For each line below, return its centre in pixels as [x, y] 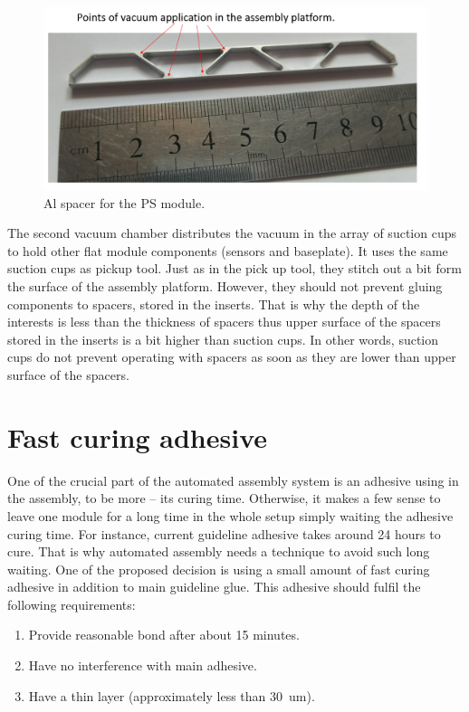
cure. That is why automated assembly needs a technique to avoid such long [219, 551]
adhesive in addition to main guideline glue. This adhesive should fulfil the [214, 587]
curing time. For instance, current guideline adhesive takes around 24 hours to [224, 533]
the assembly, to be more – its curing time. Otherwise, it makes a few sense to [224, 498]
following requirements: [72, 604]
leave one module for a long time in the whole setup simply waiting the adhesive [230, 515]
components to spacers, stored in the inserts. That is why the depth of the [214, 304]
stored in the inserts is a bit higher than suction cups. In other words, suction [223, 339]
